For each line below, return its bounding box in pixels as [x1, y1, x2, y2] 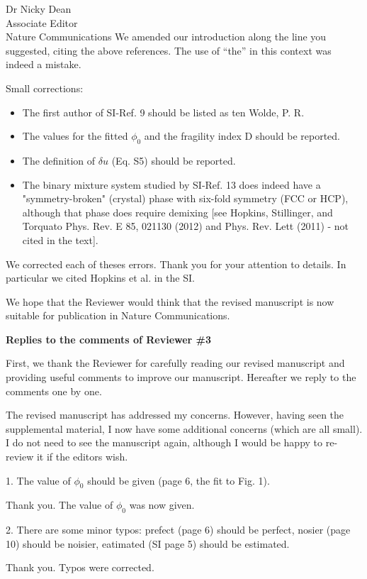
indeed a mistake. [6, 57, 81, 72]
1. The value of [6, 473, 71, 487]
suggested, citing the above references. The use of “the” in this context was [6, 43, 332, 57]
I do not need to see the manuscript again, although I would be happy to [6, 435, 323, 450]
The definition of [22, 153, 96, 167]
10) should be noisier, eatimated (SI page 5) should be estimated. [6, 536, 290, 551]
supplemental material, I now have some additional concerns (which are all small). [6, 421, 363, 436]
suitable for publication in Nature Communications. [6, 308, 230, 323]
